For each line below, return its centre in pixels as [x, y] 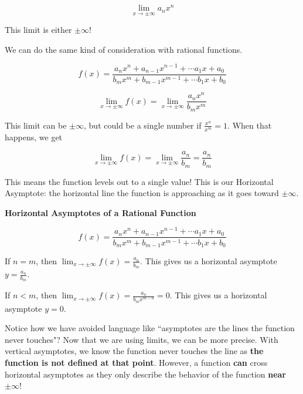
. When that [250, 125]
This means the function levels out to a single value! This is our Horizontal [139, 181]
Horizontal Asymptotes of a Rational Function [101, 212]
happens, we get [34, 137]
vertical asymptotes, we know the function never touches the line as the [134, 351]
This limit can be [36, 125]
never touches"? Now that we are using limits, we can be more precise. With [142, 339]
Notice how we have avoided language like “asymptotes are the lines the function [150, 328]
